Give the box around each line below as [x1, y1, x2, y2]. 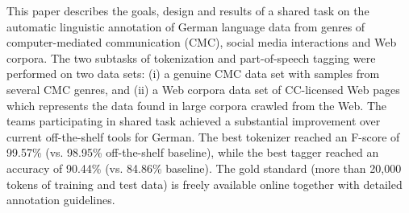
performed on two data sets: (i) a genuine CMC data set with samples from [6, 65, 380, 82]
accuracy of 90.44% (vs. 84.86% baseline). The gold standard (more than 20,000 [6, 159, 402, 176]
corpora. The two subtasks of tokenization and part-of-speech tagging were [6, 49, 376, 66]
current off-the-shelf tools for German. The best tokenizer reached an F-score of [6, 128, 400, 145]
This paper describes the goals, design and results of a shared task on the [6, 2, 369, 18]
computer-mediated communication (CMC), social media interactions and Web [6, 34, 397, 51]
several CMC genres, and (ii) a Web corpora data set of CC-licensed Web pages [6, 80, 400, 97]
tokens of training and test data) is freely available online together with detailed [6, 175, 403, 192]
